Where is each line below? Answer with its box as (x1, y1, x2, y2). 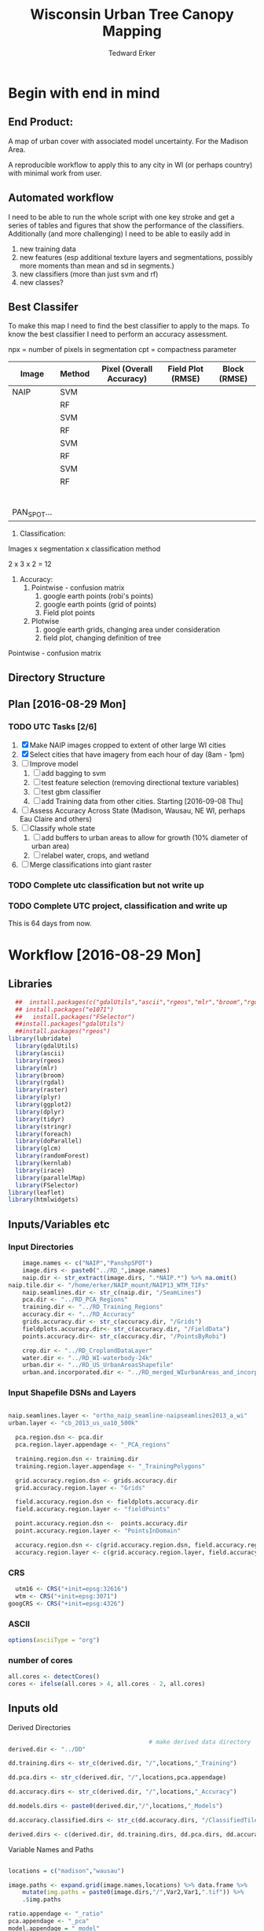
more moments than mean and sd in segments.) (19, 261, 175, 270)
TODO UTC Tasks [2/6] (8, 721, 97, 732)
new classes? (19, 277, 64, 287)
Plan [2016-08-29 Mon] (8, 698, 126, 711)
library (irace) (15, 1166, 65, 1174)
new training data (19, 244, 76, 254)
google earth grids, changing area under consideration (42, 625, 221, 634)
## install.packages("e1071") (15, 1006, 114, 1014)
